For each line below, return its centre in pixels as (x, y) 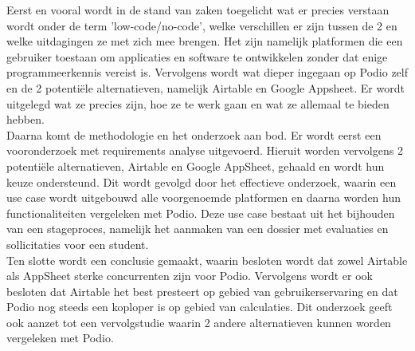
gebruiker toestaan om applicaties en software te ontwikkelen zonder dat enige (197, 56)
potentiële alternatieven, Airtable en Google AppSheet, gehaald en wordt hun (196, 166)
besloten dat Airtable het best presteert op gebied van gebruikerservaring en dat (202, 291)
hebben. (25, 119)
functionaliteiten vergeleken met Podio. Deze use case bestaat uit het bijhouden (201, 213)
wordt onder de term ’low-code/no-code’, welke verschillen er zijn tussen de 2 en (202, 25)
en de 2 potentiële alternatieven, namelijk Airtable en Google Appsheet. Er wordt (206, 87)
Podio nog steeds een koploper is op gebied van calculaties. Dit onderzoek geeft (200, 307)
